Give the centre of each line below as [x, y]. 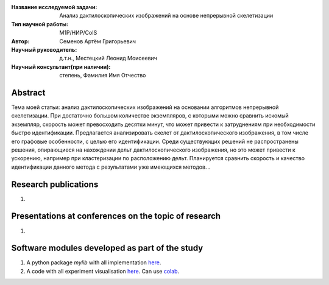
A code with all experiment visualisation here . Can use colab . [103, 271]
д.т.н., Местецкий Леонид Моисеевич [108, 58]
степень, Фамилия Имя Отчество [103, 76]
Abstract [28, 92]
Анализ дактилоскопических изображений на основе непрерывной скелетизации [166, 16]
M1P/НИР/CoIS [78, 33]
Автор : [20, 41]
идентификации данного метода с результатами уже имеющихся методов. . [111, 167]
